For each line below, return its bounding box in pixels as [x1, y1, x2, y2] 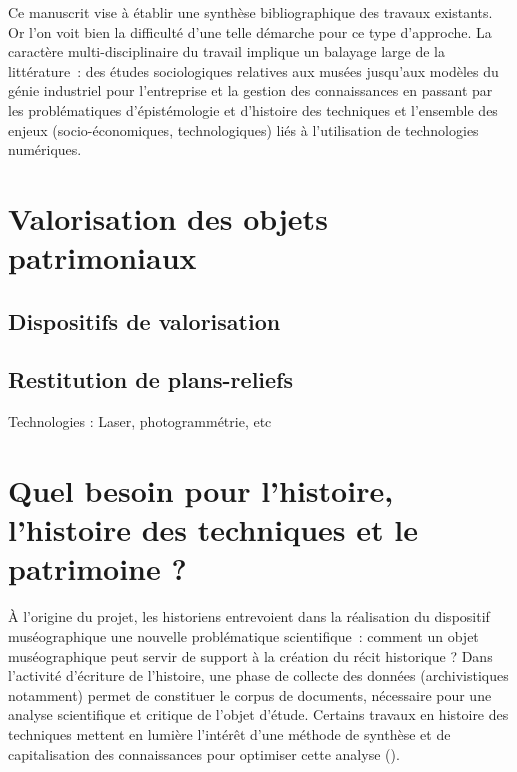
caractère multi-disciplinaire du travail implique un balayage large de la [8, 41, 446, 62]
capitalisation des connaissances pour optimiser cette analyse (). [8, 743, 400, 764]
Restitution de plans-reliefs [8, 364, 294, 395]
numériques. [8, 139, 82, 160]
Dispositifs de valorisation [8, 305, 281, 336]
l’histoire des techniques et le [8, 509, 418, 550]
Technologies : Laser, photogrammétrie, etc [8, 411, 272, 432]
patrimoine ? [8, 548, 187, 589]
